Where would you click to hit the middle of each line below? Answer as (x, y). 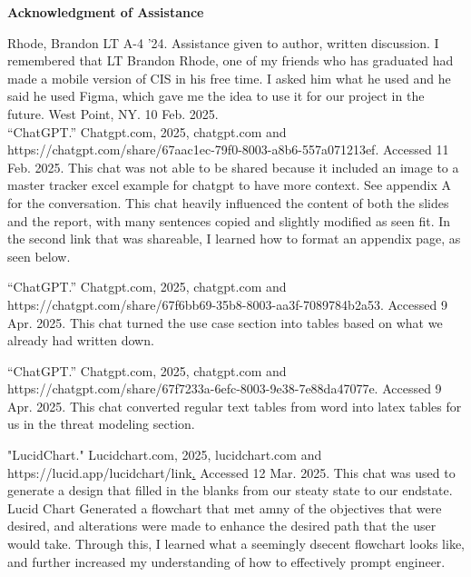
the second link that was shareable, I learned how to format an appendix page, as (234, 239)
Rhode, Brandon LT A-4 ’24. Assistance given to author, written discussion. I (223, 42)
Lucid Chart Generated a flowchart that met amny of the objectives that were (225, 507)
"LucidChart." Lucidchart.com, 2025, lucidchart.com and (165, 455)
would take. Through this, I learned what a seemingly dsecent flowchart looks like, (236, 544)
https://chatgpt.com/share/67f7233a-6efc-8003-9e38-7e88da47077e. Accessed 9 (225, 388)
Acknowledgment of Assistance (106, 12)
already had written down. (81, 340)
